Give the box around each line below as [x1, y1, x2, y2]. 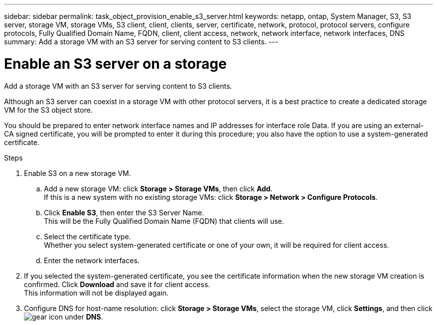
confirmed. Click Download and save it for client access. [24, 280, 211, 289]
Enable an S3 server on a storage [4, 55, 227, 72]
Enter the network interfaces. [44, 256, 140, 265]
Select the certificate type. [44, 232, 131, 241]
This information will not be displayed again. [24, 288, 169, 297]
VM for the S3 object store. [4, 105, 93, 114]
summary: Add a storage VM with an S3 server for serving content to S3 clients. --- [4, 37, 278, 46]
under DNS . [64, 312, 103, 321]
